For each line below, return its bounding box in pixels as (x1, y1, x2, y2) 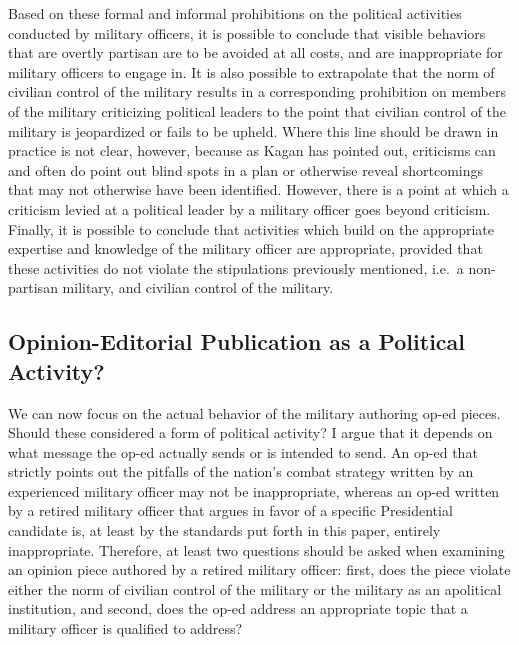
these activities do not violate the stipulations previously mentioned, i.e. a (8, 257, 464, 278)
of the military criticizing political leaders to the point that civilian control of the (8, 100, 507, 121)
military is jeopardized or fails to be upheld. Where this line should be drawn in (8, 120, 499, 141)
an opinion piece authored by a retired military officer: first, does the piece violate (8, 559, 511, 580)
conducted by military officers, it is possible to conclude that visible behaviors (8, 22, 486, 43)
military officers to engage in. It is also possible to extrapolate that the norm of (8, 61, 495, 82)
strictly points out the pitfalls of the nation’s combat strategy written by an (8, 461, 474, 482)
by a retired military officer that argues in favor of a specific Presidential (8, 500, 453, 521)
